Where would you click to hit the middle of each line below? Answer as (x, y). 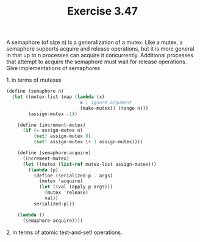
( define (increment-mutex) (52, 125)
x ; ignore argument (106, 102)
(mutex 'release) (66, 193)
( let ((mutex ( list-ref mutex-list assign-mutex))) (89, 164)
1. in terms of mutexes (34, 80)
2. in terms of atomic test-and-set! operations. (64, 232)
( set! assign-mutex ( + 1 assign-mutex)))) (88, 142)
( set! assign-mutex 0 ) (62, 136)
